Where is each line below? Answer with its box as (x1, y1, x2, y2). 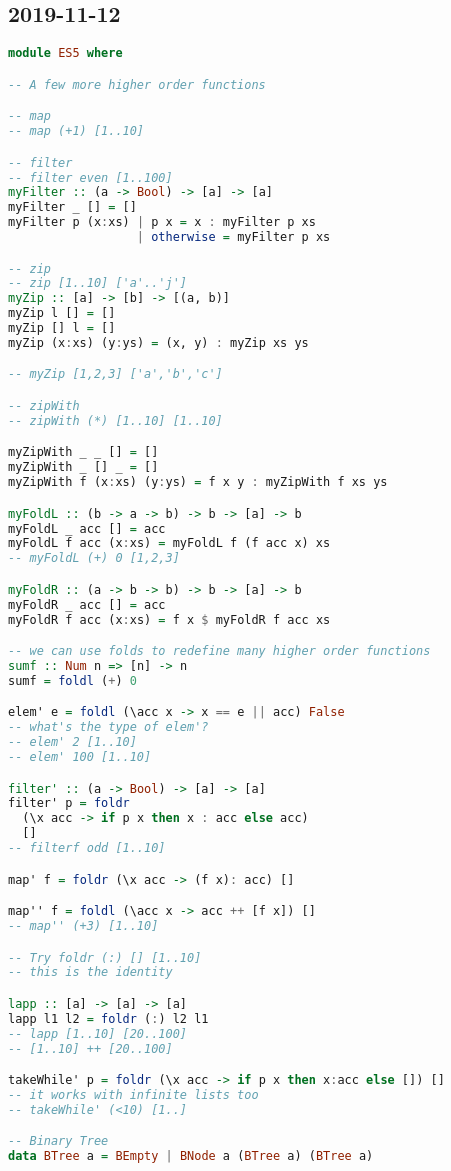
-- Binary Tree (8, 1134, 109, 1149)
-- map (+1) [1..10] (8, 124, 145, 139)
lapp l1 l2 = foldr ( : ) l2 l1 (8, 1011, 209, 1026)
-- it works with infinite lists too (8, 1087, 259, 1102)
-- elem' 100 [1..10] (8, 750, 152, 765)
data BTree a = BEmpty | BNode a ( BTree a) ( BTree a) (8, 1149, 374, 1164)
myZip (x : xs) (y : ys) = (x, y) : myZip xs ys (8, 335, 309, 350)
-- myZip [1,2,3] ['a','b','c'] (8, 367, 223, 382)
